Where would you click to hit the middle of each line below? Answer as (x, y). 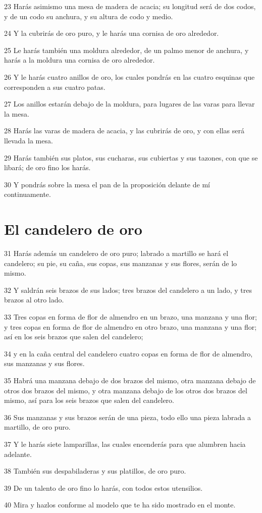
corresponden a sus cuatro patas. (55, 87)
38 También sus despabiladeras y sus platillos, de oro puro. (95, 471)
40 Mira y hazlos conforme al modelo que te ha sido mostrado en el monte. (120, 505)
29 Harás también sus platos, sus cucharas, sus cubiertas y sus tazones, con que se (131, 157)
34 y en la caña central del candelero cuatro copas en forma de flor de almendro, (128, 353)
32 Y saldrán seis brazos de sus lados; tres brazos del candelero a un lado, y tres (128, 290)
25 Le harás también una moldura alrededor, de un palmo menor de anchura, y (126, 50)
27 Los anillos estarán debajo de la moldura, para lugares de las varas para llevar (129, 104)
